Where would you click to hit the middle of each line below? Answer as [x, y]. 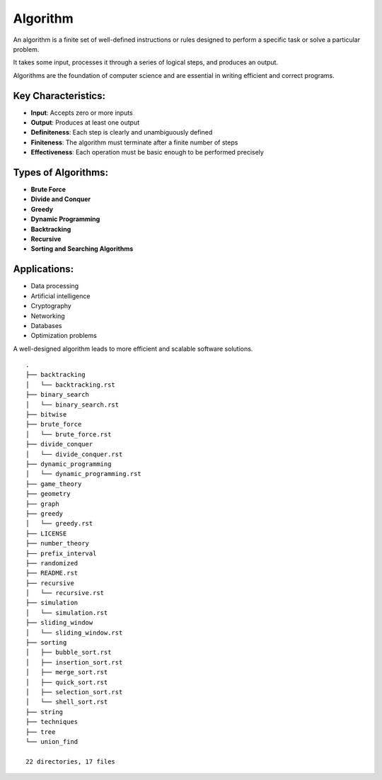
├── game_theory [54, 484]
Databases [46, 325]
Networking [48, 316]
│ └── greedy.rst [59, 524]
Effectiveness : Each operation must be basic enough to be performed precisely [147, 152]
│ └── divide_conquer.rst [74, 454]
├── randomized [52, 563]
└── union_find [52, 741]
